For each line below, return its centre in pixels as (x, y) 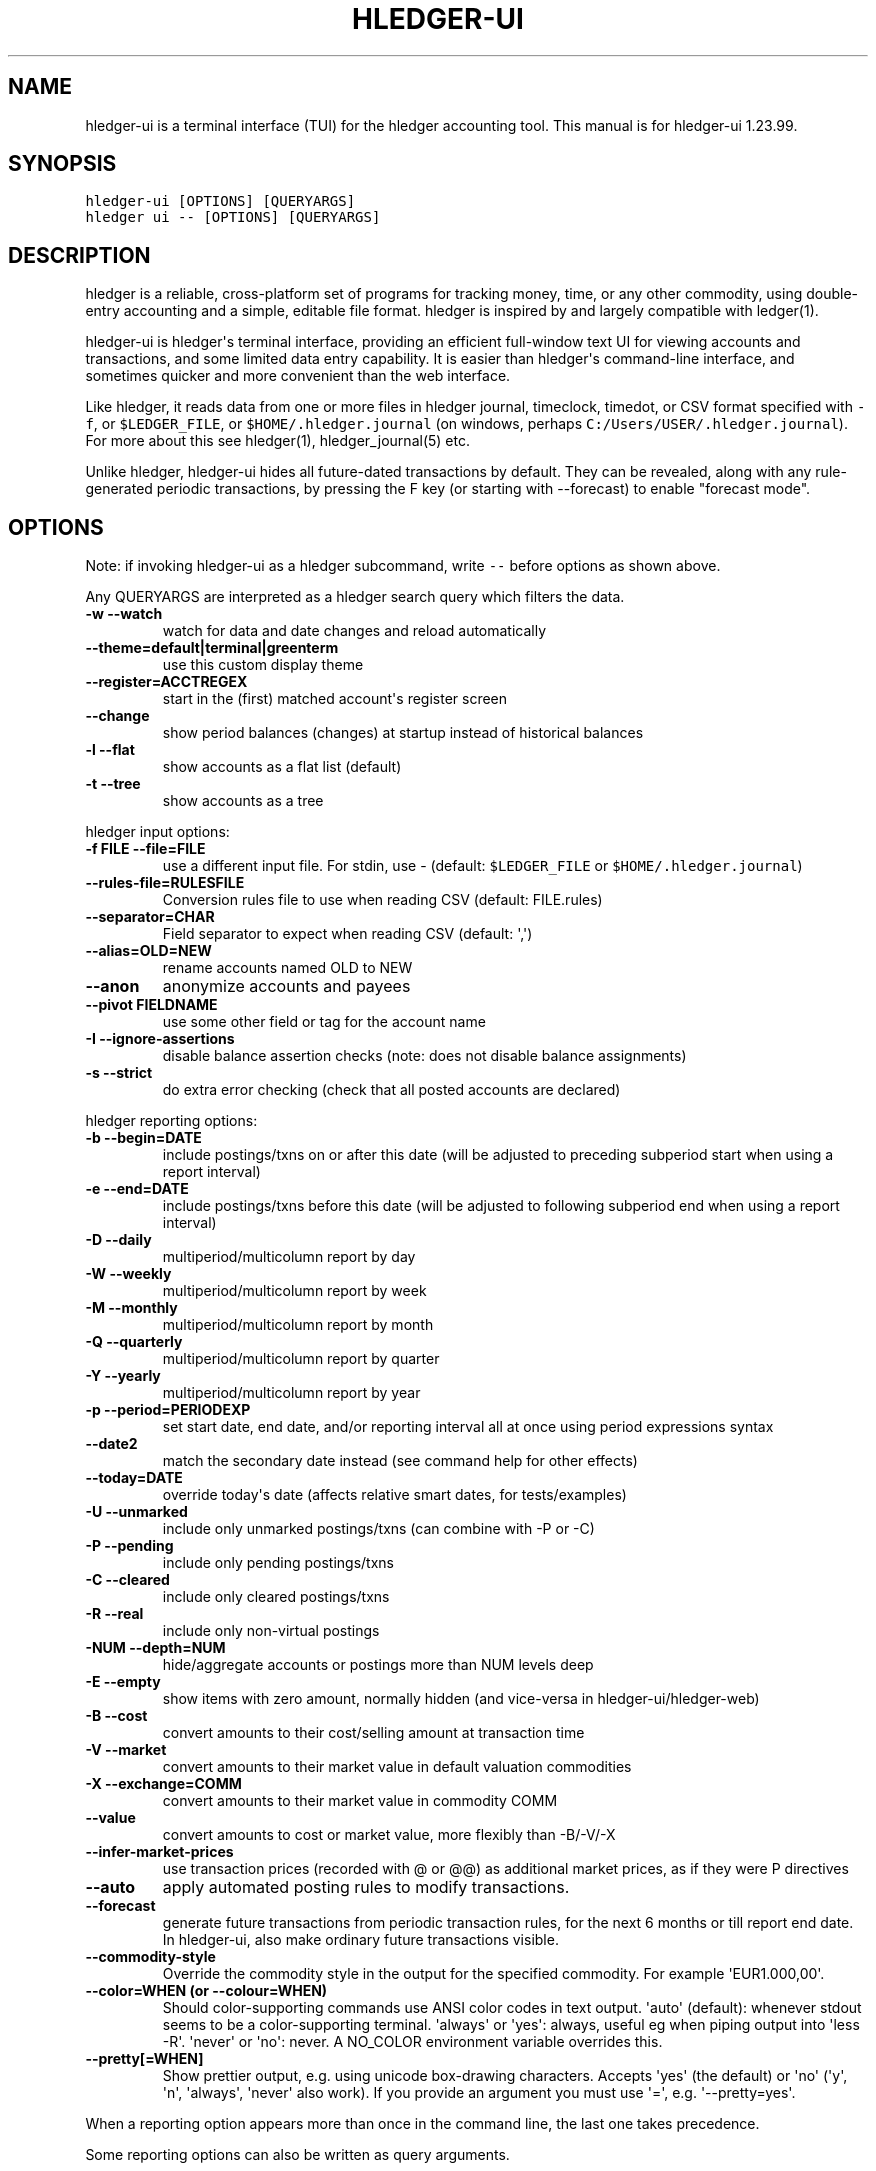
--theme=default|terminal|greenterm (212, 648)
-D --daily (118, 1240)
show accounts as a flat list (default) (282, 767)
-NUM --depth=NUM (155, 1648)
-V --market (126, 1750)
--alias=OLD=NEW (148, 951)
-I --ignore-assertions (160, 1039)
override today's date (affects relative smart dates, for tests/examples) (394, 1495)
